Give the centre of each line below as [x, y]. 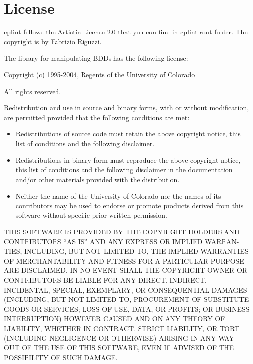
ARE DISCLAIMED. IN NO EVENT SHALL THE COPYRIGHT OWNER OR [126, 270]
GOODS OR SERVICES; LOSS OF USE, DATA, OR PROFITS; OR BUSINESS [127, 309]
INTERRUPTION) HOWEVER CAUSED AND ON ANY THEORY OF [114, 318]
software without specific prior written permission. [91, 215]
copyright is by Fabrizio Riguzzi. [53, 41]
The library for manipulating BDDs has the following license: [96, 58]
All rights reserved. [33, 91]
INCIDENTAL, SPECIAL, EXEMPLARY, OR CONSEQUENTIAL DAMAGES [126, 289]
